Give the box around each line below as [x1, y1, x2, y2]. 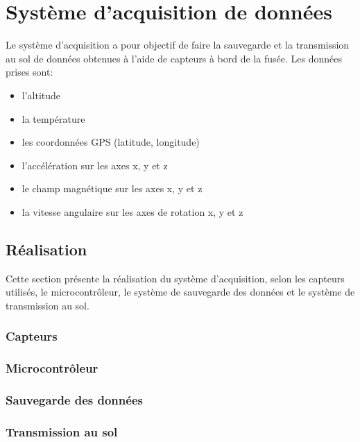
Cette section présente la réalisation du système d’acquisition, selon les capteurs [6, 271, 345, 285]
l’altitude [22, 87, 61, 102]
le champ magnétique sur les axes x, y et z [22, 181, 203, 196]
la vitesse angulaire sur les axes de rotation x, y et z [22, 204, 243, 219]
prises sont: [6, 65, 53, 79]
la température [22, 111, 85, 126]
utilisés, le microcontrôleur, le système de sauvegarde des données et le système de [6, 284, 355, 299]
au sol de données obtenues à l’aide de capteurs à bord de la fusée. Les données [6, 51, 342, 65]
